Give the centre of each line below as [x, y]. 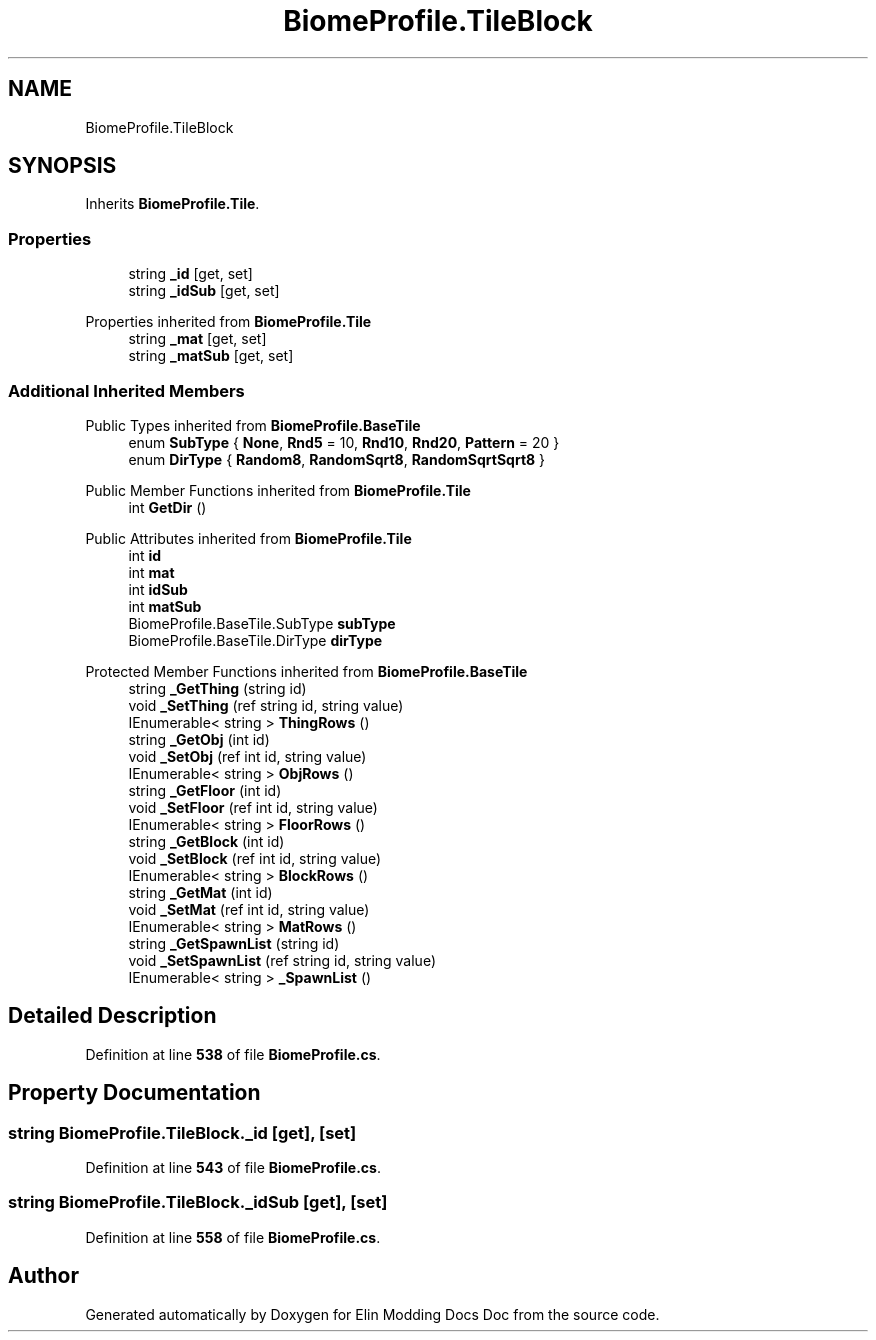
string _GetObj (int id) [199, 739]
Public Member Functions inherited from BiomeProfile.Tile [278, 490]
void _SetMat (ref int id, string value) [249, 909]
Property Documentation [134, 1093]
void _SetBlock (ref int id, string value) [255, 858]
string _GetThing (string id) [217, 688]
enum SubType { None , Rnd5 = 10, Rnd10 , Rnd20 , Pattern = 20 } [344, 442]
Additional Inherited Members [126, 390]
